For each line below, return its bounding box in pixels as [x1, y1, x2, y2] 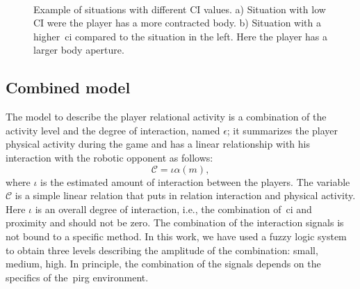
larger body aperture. [33, 42, 124, 57]
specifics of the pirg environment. [6, 270, 149, 284]
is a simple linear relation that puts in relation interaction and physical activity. [15, 188, 356, 203]
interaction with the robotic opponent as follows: [6, 150, 213, 164]
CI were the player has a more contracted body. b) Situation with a [33, 15, 322, 30]
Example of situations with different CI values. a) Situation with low [33, 1, 326, 16]
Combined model [6, 77, 131, 98]
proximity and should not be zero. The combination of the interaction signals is [6, 215, 344, 230]
